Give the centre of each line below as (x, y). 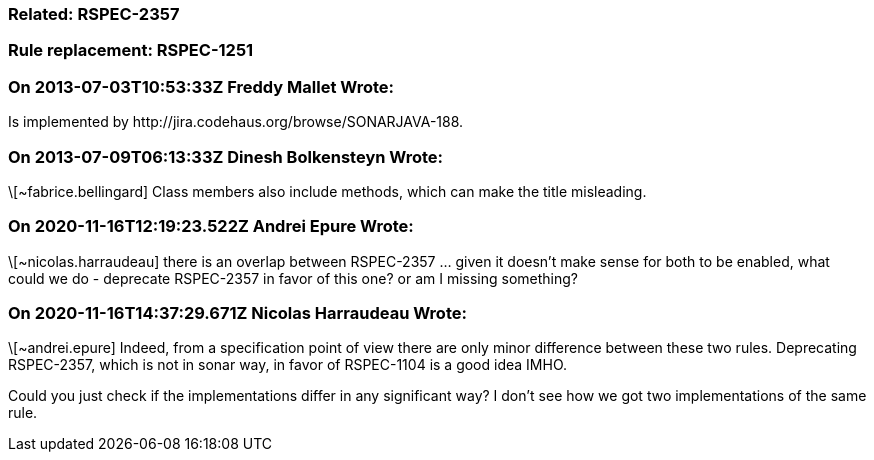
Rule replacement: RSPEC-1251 (131, 50)
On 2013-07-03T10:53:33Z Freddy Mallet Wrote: (201, 86)
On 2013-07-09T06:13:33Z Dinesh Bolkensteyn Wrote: (226, 156)
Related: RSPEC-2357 (94, 14)
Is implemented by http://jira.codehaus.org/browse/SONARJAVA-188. (236, 122)
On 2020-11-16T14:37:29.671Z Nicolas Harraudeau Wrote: (237, 313)
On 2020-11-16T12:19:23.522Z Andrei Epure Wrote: (211, 226)
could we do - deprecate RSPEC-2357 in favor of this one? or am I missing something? (293, 278)
